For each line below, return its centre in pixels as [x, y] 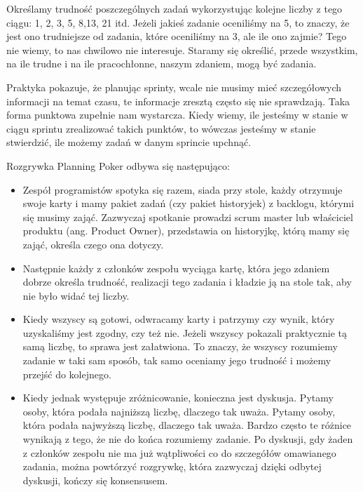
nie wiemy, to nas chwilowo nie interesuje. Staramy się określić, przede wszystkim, [182, 49]
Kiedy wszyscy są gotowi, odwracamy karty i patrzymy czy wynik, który [179, 319]
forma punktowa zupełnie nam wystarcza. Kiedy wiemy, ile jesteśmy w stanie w [177, 115]
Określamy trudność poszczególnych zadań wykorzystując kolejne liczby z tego [174, 8]
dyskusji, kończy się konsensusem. [95, 480]
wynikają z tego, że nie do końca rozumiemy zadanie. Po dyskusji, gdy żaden [188, 439]
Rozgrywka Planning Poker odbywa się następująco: [118, 165]
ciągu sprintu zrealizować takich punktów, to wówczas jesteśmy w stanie [161, 128]
